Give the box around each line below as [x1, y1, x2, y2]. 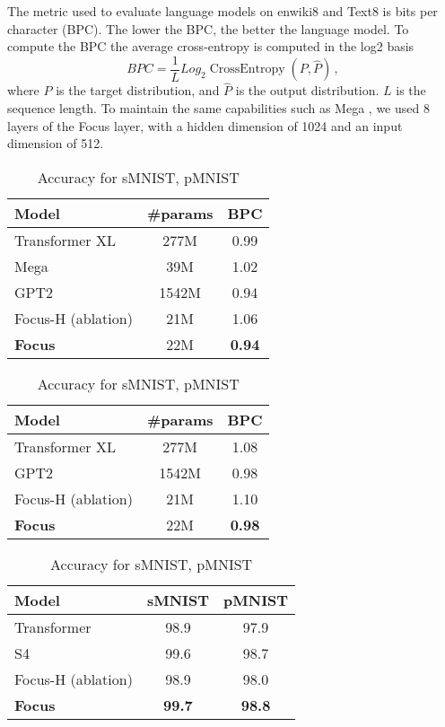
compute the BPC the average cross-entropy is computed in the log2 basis [7, 37, 414, 56]
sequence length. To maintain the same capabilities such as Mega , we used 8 [7, 99, 430, 118]
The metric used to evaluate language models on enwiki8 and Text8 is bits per [7, 2, 438, 20]
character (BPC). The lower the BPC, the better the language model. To [7, 19, 409, 38]
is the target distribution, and [56, 81, 220, 100]
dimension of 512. [7, 134, 104, 153]
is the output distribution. [235, 81, 380, 100]
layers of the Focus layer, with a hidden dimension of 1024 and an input [7, 116, 403, 135]
